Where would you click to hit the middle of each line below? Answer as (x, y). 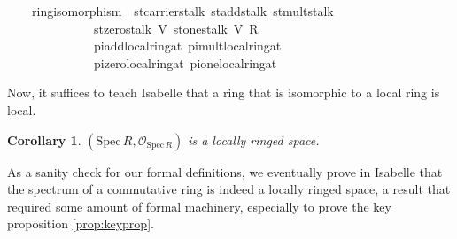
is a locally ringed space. (254, 139)
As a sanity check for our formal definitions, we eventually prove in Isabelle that (225, 171)
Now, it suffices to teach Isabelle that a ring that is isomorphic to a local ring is (224, 93)
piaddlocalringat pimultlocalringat (187, 46)
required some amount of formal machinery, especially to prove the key (199, 206)
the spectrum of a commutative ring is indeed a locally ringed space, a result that (229, 189)
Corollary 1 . (44, 139)
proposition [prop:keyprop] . (81, 224)
